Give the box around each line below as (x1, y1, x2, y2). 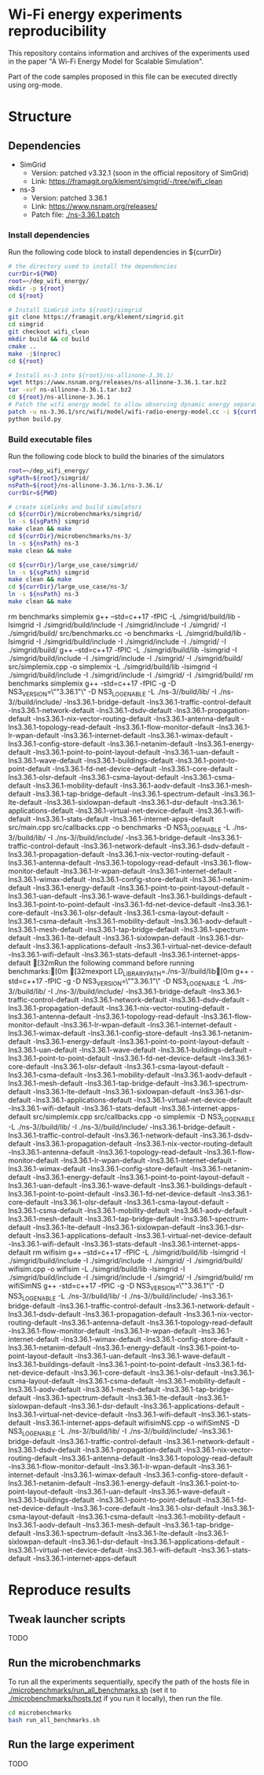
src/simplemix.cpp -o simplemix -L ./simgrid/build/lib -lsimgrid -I (8, 662, 218, 671)
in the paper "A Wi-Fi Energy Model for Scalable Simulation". (8, 57, 204, 66)
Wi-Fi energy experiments (8, 6, 183, 24)
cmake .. (8, 342, 37, 351)
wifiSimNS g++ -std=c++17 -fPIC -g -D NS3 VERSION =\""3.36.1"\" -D (8, 1281, 225, 1292)
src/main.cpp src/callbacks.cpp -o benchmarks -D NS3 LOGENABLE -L (8, 822, 230, 834)
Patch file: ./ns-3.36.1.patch (31, 210, 120, 219)
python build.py (8, 415, 61, 423)
